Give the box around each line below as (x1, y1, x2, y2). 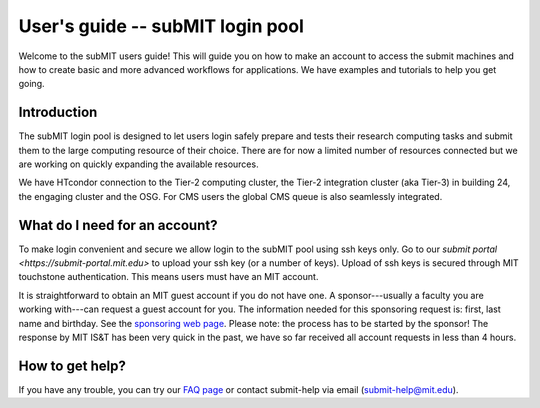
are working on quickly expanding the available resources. (18, 158, 259, 170)
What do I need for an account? (18, 216, 218, 234)
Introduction (18, 104, 98, 121)
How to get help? (18, 357, 127, 374)
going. (18, 78, 45, 90)
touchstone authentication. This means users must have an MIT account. (18, 271, 319, 283)
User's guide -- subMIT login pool (18, 15, 305, 37)
